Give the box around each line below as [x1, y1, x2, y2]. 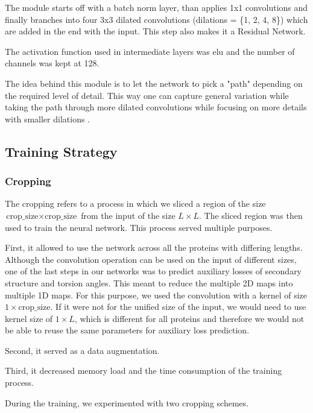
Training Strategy [5, 142, 118, 160]
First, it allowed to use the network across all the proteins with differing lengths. [5, 241, 303, 254]
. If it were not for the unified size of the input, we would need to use [50, 300, 306, 313]
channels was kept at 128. [5, 57, 100, 69]
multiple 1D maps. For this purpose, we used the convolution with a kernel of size [5, 288, 307, 301]
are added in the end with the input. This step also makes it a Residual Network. [5, 25, 306, 37]
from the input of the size [81, 209, 175, 221]
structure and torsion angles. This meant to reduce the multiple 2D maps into [5, 276, 293, 289]
